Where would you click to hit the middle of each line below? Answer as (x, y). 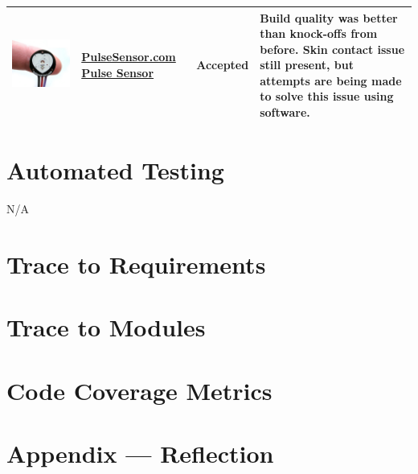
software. (285, 112)
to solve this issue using (327, 96)
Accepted (223, 65)
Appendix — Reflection (140, 453)
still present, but (307, 65)
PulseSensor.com (129, 57)
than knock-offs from (319, 33)
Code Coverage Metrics (139, 390)
